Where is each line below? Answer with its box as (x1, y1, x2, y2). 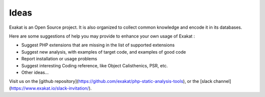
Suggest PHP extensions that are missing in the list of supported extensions (21, 42, 175, 48)
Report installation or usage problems (21, 56, 98, 62)
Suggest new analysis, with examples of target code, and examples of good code (21, 49, 186, 55)
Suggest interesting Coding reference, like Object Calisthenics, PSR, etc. (21, 62, 168, 68)
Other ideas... (21, 69, 49, 75)
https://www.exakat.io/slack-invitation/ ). (10, 85, 92, 91)
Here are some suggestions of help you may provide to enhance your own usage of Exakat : (9, 33, 195, 39)
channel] (213, 78, 232, 84)
